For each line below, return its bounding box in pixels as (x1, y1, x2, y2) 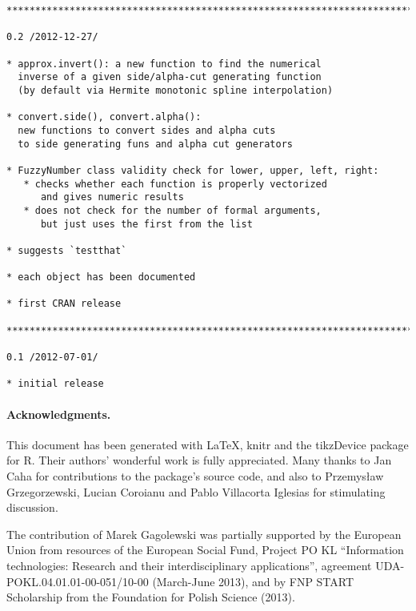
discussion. (6, 499, 58, 516)
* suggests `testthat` (6, 244, 127, 256)
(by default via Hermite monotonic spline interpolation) (18, 84, 334, 96)
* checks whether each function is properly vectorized (23, 178, 327, 190)
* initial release (6, 378, 104, 390)
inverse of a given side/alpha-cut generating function (18, 71, 322, 83)
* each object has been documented (6, 271, 196, 283)
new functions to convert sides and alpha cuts (18, 124, 276, 136)
